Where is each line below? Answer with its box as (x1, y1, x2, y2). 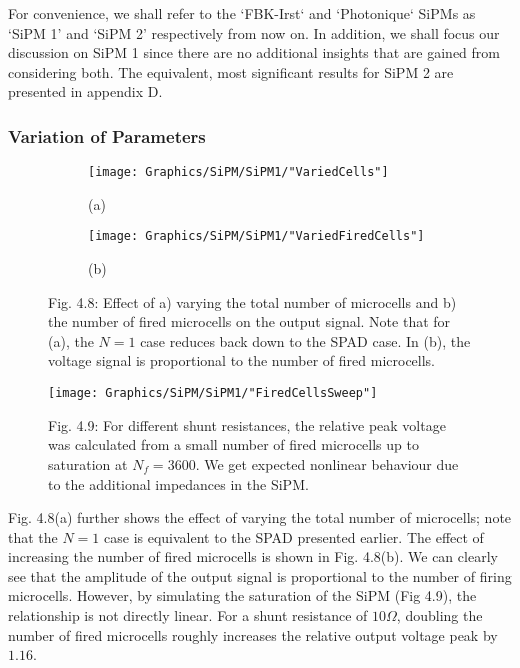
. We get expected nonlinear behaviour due (195, 453, 459, 474)
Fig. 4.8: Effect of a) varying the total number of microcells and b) (48, 291, 457, 312)
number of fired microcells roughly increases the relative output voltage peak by (8, 624, 498, 645)
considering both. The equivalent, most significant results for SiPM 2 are (8, 61, 454, 82)
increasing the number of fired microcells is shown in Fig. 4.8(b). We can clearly (8, 546, 498, 567)
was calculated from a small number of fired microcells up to (48, 434, 419, 455)
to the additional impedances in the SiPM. (48, 473, 309, 494)
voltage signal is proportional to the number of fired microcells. (48, 350, 436, 371)
